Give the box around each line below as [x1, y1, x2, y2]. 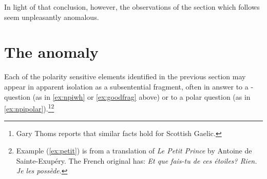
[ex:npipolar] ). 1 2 [4, 102, 54, 114]
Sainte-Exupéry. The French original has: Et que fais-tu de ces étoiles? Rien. [16, 155, 257, 166]
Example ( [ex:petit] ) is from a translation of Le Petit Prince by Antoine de [16, 145, 252, 155]
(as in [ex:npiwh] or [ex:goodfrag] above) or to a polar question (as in [32, 91, 251, 102]
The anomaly [4, 41, 99, 62]
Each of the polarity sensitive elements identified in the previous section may [4, 71, 246, 82]
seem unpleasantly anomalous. [4, 11, 99, 22]
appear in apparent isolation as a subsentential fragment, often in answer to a [4, 81, 249, 92]
